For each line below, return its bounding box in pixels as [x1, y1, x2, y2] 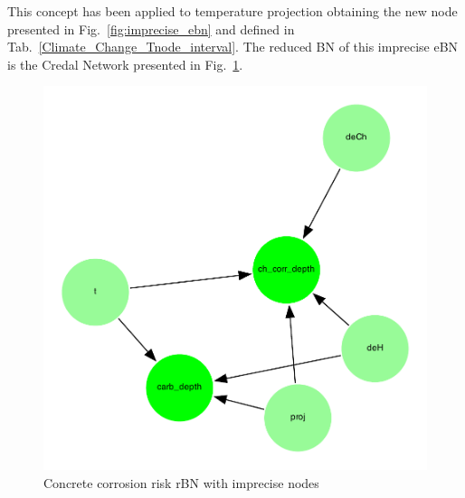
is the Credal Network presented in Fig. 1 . [7, 54, 243, 73]
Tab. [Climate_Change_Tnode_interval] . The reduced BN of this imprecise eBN [7, 37, 459, 56]
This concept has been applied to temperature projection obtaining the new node [7, 2, 458, 20]
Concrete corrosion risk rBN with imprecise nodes [43, 473, 319, 492]
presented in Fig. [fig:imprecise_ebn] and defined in [7, 19, 295, 38]
